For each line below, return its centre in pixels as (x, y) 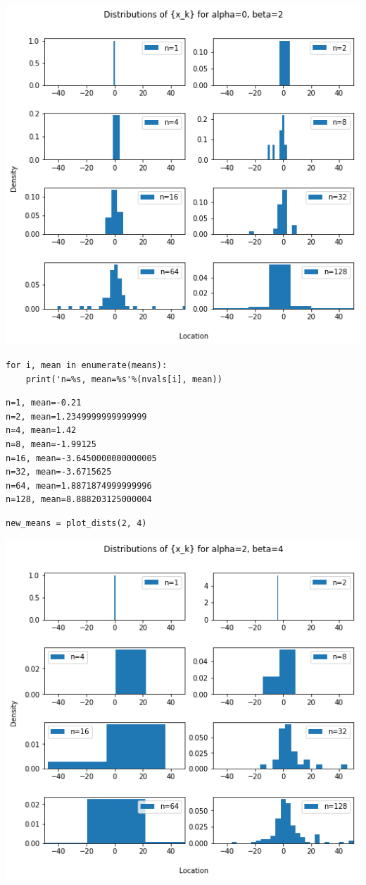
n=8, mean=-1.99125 (51, 444)
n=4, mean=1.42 (41, 431)
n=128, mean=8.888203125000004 (79, 500)
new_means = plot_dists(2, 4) (76, 523)
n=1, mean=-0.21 (44, 403)
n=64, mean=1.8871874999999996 (79, 486)
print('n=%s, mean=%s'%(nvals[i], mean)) (124, 379)
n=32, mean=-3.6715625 (59, 472)
